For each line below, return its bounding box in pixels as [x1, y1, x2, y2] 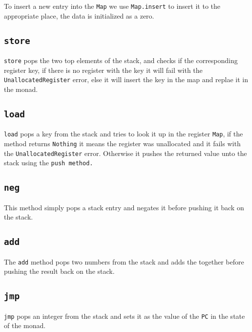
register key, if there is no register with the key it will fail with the [4, 65, 203, 75]
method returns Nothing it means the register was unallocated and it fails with [4, 138, 241, 148]
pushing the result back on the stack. [4, 266, 115, 276]
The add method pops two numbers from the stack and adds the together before [4, 256, 244, 266]
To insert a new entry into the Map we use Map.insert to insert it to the [4, 1, 220, 11]
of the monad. [4, 320, 46, 331]
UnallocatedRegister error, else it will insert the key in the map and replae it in [4, 74, 248, 85]
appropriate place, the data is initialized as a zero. [4, 10, 154, 21]
